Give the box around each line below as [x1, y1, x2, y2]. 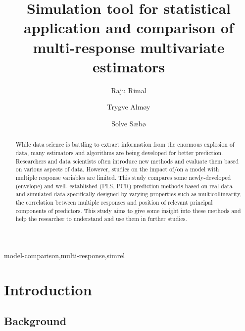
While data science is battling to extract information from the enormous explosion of [15, 140, 235, 149]
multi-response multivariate [33, 37, 225, 57]
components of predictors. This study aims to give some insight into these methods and [15, 206, 241, 215]
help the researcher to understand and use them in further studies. [15, 215, 187, 223]
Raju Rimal [111, 85, 147, 95]
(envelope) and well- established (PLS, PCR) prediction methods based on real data [15, 181, 233, 190]
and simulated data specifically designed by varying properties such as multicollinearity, [15, 190, 242, 198]
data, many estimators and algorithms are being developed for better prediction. [15, 148, 223, 157]
